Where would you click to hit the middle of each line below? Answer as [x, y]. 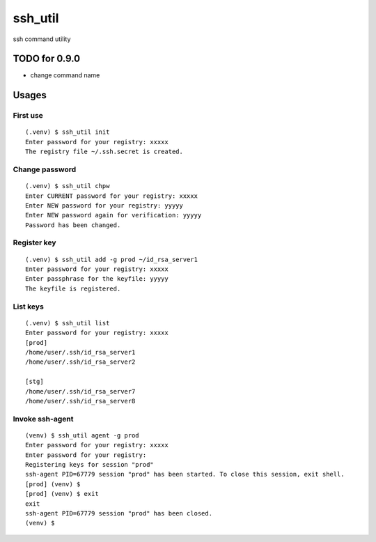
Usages [30, 95]
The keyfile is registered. [73, 288]
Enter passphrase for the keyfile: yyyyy [97, 279]
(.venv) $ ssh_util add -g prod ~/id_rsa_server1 [112, 259]
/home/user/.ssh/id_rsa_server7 [80, 391]
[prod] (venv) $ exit [62, 494]
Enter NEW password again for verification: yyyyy [113, 215]
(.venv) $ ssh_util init [68, 132]
